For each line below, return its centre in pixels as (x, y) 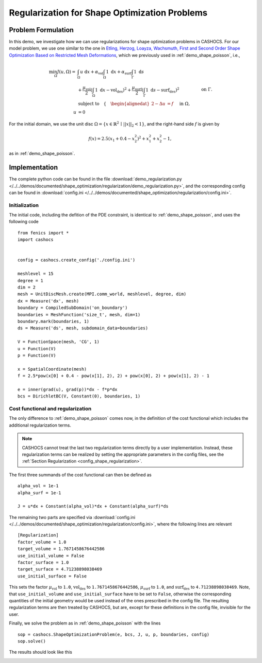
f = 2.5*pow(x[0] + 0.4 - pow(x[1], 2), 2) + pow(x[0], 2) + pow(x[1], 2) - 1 (114, 376)
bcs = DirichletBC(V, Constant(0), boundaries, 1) (79, 396)
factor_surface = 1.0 (43, 563)
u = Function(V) (37, 349)
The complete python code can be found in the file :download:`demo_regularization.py (95, 179)
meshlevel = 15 (36, 274)
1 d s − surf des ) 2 (163, 90)
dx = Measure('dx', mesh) (49, 301)
